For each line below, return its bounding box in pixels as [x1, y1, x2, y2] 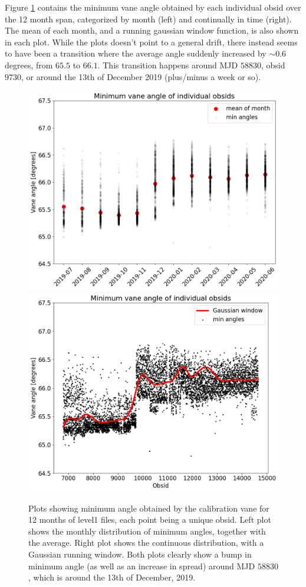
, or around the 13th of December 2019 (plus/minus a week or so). [21, 70, 261, 83]
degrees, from [5, 58, 53, 71]
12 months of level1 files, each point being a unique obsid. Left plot [28, 513, 271, 526]
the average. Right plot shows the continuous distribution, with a [28, 536, 264, 549]
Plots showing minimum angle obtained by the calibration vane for [28, 502, 269, 514]
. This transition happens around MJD [97, 58, 238, 71]
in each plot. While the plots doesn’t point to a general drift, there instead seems [5, 35, 298, 48]
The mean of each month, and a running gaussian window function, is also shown [5, 24, 299, 37]
